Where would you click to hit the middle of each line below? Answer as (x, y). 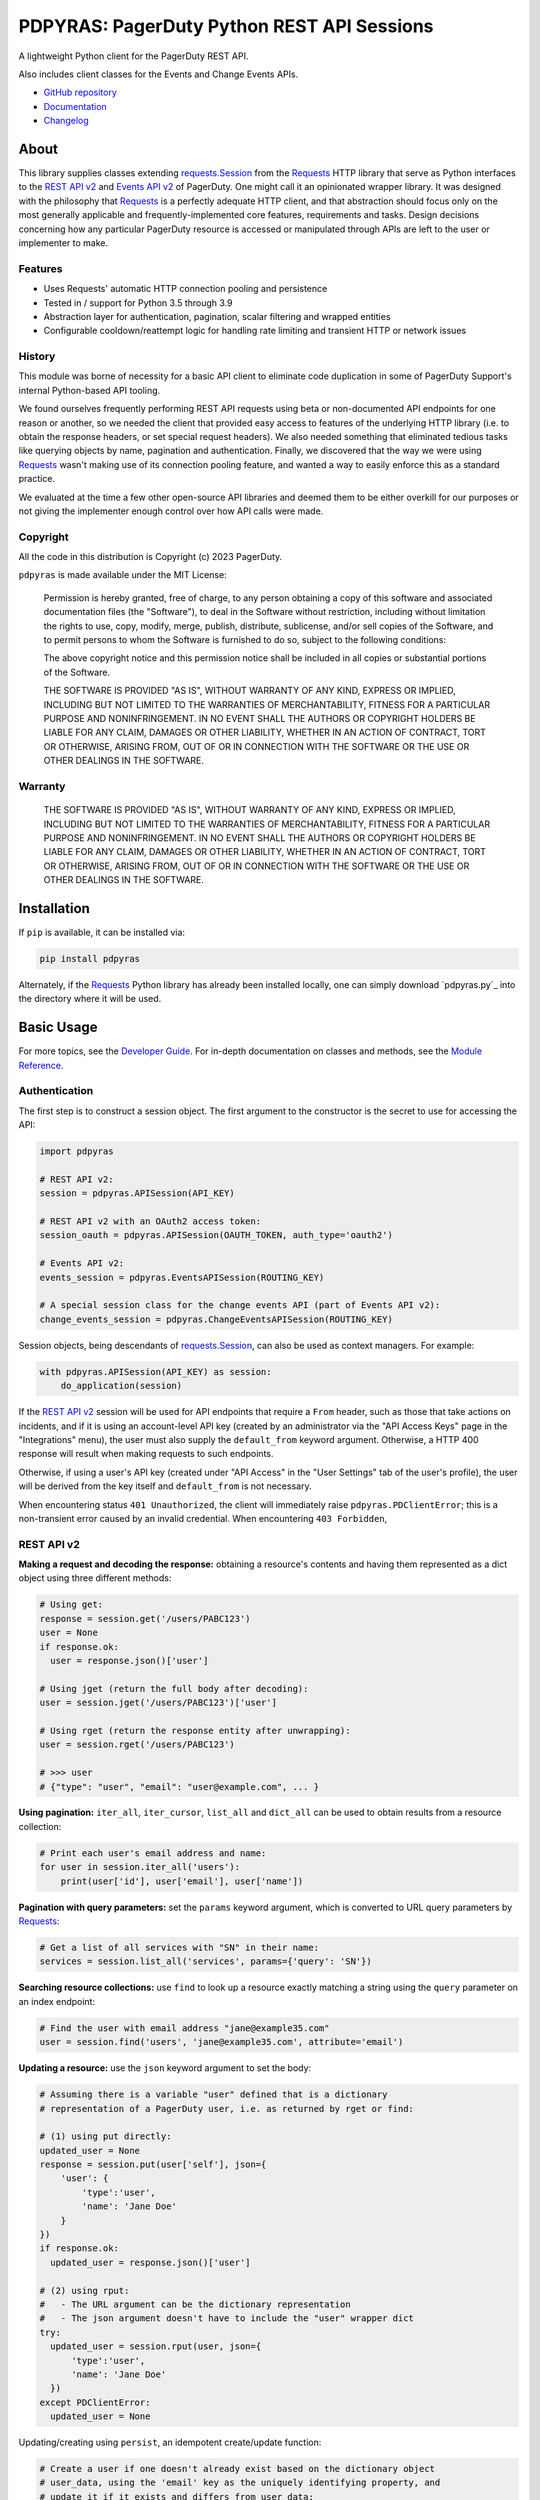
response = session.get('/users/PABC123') (145, 1618)
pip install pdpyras (89, 958)
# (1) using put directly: (105, 2136)
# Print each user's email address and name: (153, 1853)
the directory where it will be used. (90, 999)
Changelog (66, 121)
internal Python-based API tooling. (89, 390)
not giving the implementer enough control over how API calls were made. (171, 511)
